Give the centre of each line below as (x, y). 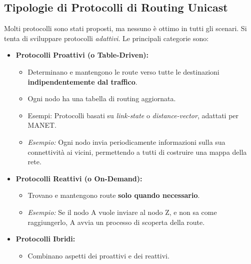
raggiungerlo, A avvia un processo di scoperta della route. (116, 222)
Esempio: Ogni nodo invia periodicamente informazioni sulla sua (126, 142)
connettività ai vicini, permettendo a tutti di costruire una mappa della (137, 152)
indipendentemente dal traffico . (82, 81)
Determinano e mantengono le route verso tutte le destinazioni (123, 71)
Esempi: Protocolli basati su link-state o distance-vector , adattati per (133, 115)
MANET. (42, 125)
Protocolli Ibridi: (45, 239)
